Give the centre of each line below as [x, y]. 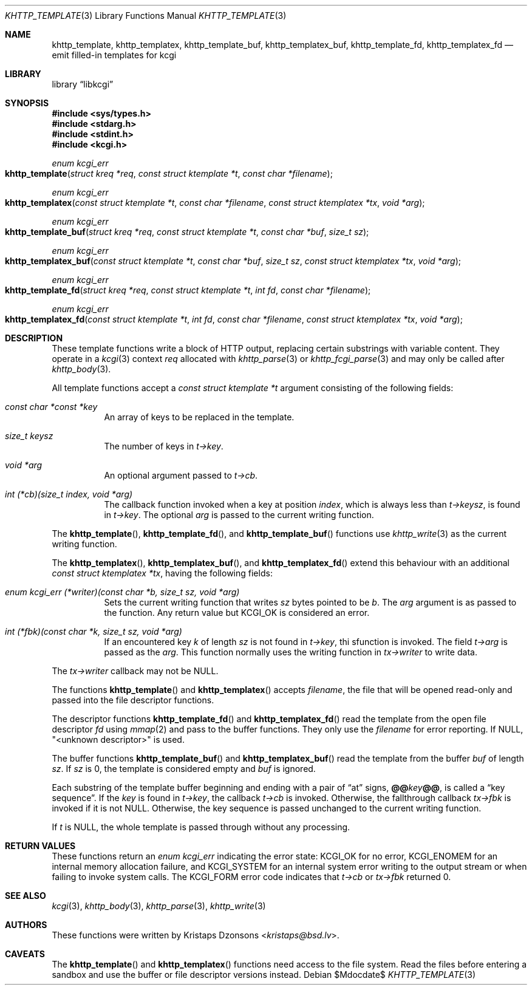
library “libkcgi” [83, 84]
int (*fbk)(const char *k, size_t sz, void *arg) [94, 631]
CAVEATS [25, 954]
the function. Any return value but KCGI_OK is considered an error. [237, 613]
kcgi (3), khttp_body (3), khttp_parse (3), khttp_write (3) [159, 906]
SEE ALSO [26, 896]
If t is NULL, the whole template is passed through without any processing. [201, 827]
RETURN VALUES [40, 846]
